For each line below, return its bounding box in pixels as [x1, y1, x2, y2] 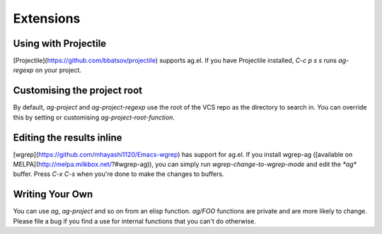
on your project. [35, 66, 81, 74]
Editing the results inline [13, 131, 123, 144]
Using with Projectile [13, 37, 107, 49]
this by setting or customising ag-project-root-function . [13, 113, 175, 122]
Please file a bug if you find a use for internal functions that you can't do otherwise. [13, 216, 256, 226]
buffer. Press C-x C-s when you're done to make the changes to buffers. [13, 170, 224, 178]
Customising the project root [13, 85, 143, 97]
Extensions [13, 11, 81, 26]
